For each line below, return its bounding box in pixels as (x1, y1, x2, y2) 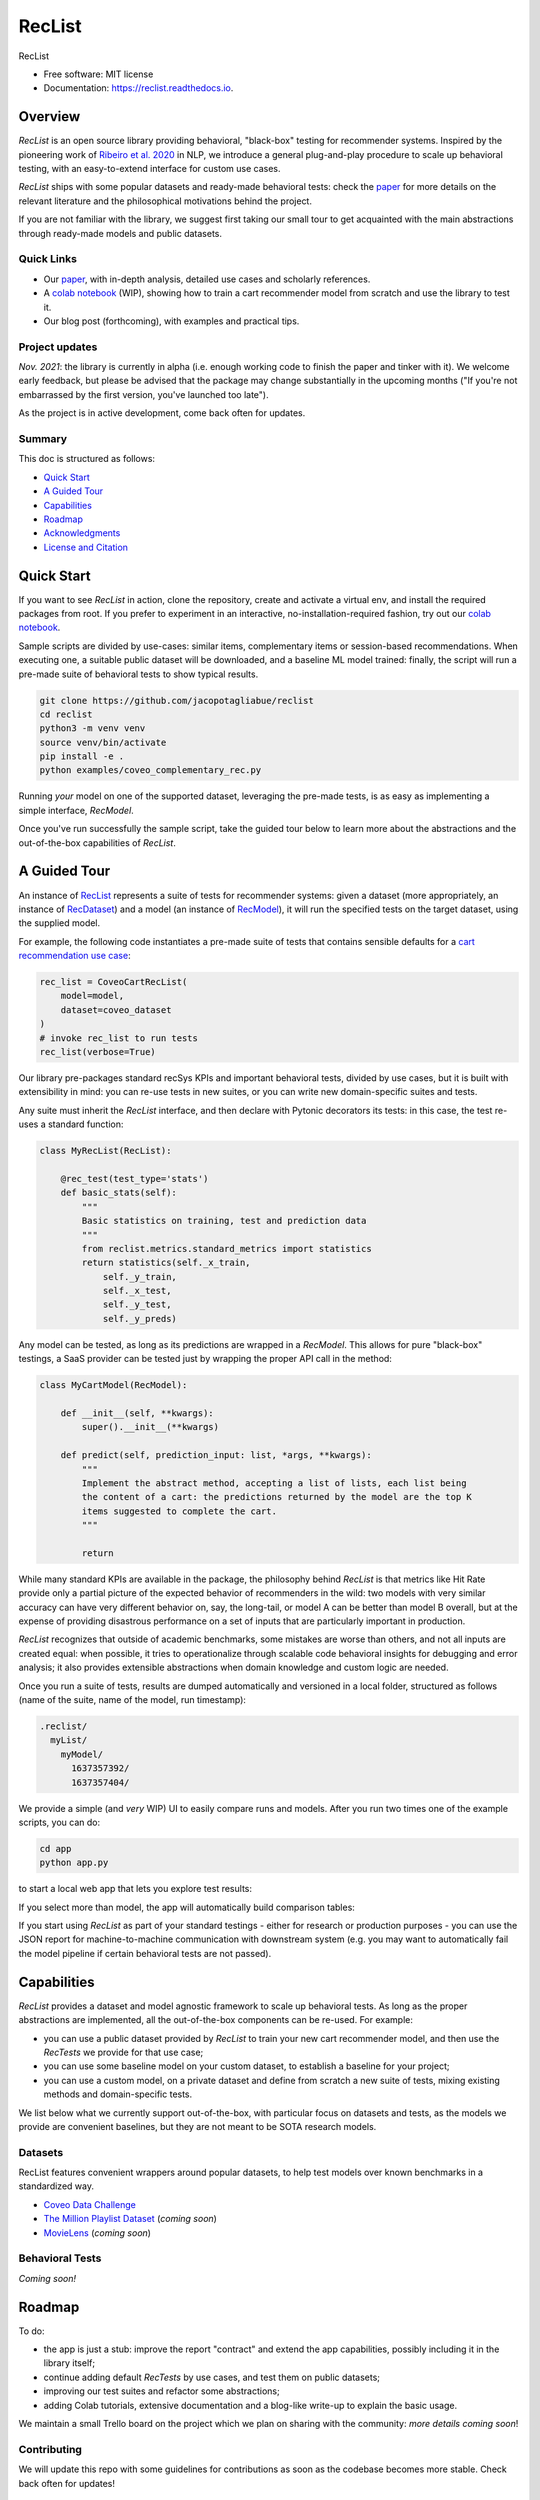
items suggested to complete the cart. (81, 1505, 277, 1517)
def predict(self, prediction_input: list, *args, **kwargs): (60, 1450, 372, 1461)
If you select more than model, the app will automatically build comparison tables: (18, 1901, 355, 1913)
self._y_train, (102, 1271, 177, 1282)
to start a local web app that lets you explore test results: (18, 1883, 253, 1895)
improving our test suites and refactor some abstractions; (43, 2385, 280, 2397)
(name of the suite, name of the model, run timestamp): (18, 1694, 247, 1706)
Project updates (18, 340, 98, 354)
